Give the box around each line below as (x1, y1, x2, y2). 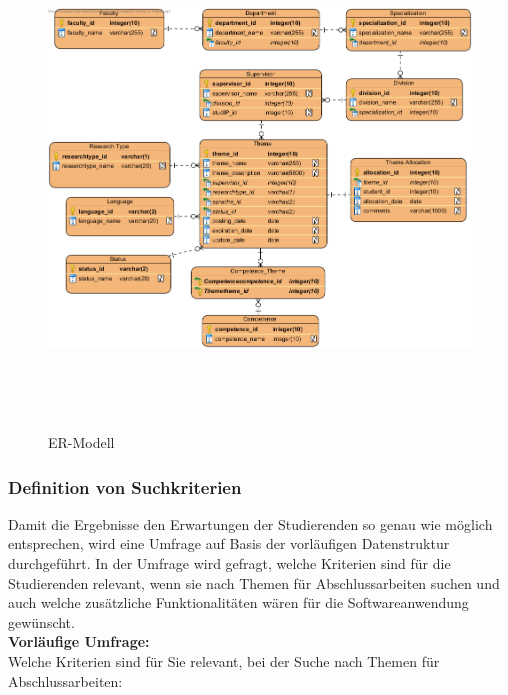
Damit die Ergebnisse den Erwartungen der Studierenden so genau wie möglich (8, 513, 493, 534)
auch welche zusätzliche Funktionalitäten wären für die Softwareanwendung (8, 592, 469, 613)
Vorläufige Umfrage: (8, 631, 150, 652)
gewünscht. (8, 611, 75, 632)
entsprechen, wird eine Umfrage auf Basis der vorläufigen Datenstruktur (8, 533, 450, 554)
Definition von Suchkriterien (8, 474, 242, 499)
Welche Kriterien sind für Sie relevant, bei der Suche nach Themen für (8, 651, 440, 671)
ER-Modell (48, 432, 115, 453)
